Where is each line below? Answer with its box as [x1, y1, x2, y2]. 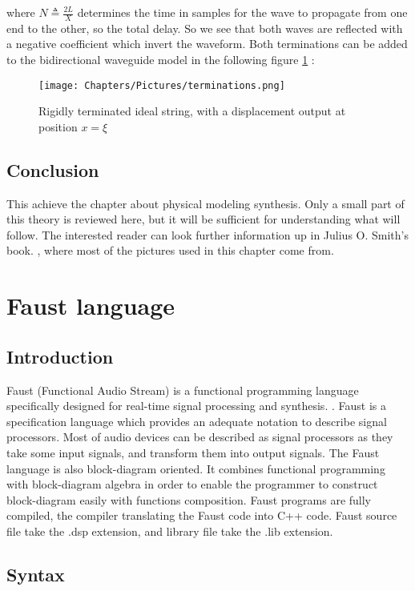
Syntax [6, 561, 65, 586]
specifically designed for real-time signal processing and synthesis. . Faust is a [6, 397, 386, 414]
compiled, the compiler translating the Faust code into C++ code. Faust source [6, 507, 397, 524]
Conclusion [6, 157, 99, 182]
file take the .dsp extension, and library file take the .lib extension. [6, 522, 333, 539]
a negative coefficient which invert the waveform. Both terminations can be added [6, 35, 408, 52]
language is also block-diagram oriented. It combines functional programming [6, 460, 385, 476]
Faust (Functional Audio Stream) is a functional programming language [6, 381, 359, 398]
